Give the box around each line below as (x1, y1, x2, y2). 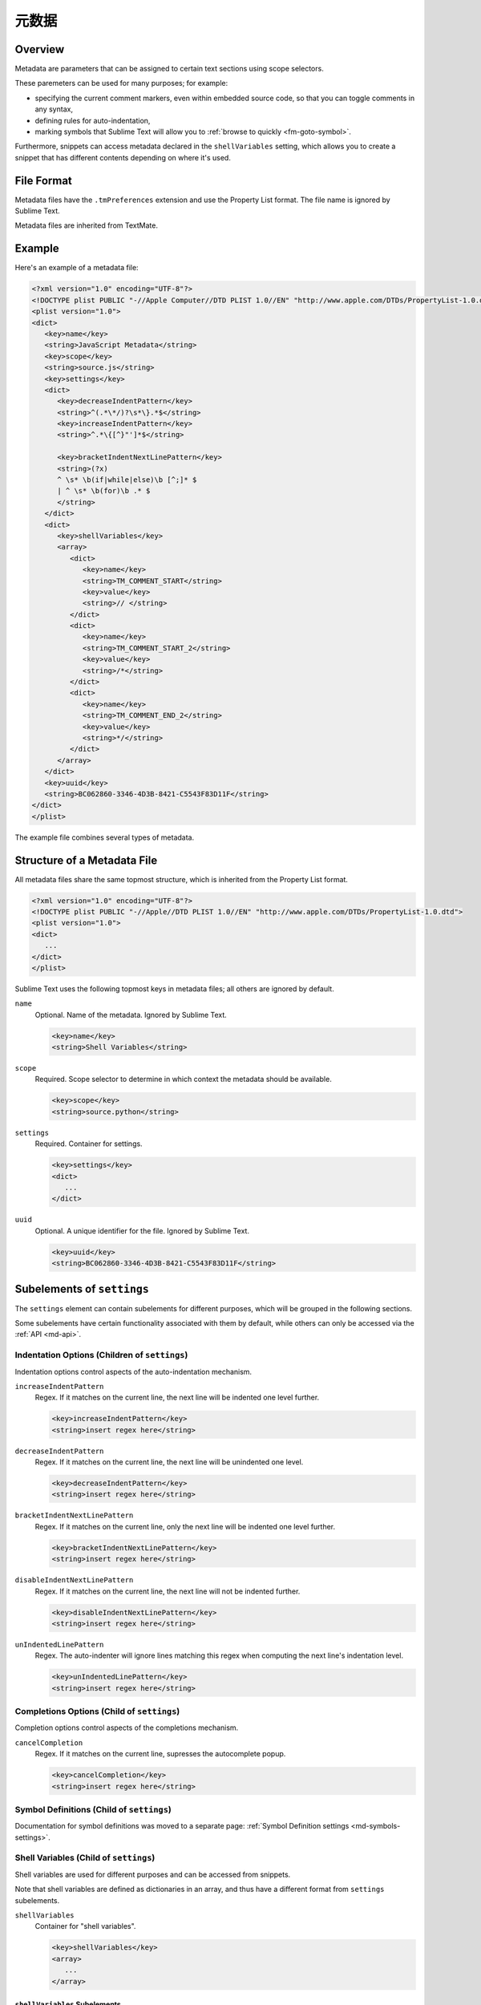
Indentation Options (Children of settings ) (14, 1350, 188, 1361)
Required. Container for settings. (34, 1139, 143, 1148)
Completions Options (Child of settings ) (14, 1706, 180, 1717)
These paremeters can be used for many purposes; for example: (14, 79, 228, 88)
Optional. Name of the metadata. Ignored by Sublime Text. (34, 1010, 228, 1019)
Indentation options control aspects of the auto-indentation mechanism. (14, 1367, 253, 1376)
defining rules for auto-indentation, (34, 115, 151, 125)
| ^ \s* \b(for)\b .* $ (57, 486, 151, 496)
